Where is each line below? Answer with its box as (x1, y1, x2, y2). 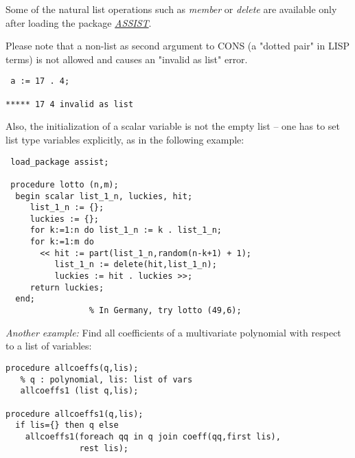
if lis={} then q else (15, 420, 119, 431)
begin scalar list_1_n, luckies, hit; (15, 191, 193, 201)
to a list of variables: (5, 339, 92, 353)
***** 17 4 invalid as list (5, 99, 134, 109)
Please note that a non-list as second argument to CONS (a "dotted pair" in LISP (5, 38, 350, 53)
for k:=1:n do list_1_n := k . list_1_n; (30, 225, 222, 236)
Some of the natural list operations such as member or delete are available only (5, 2, 337, 16)
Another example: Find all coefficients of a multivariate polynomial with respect (5, 325, 341, 339)
